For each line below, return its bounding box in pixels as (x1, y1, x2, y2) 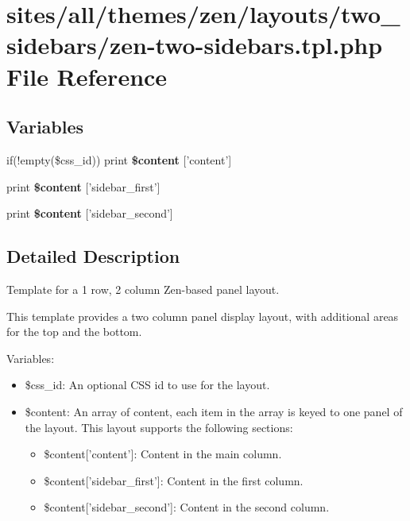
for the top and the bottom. (6, 323, 142, 340)
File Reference (6, 60, 168, 92)
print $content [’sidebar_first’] (6, 178, 161, 195)
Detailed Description (6, 244, 180, 268)
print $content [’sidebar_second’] (6, 205, 173, 222)
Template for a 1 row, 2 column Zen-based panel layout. (6, 280, 280, 297)
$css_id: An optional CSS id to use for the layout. (25, 376, 270, 393)
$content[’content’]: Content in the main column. (44, 446, 282, 462)
